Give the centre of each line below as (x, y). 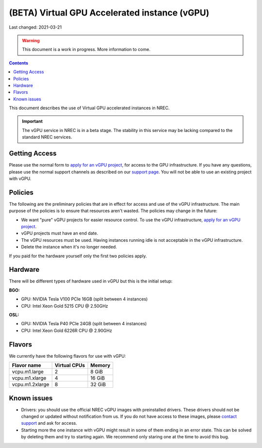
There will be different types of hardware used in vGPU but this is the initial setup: (91, 281)
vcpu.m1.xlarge (29, 378)
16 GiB (98, 378)
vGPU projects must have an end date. (60, 233)
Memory (100, 365)
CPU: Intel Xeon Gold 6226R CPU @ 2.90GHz (67, 331)
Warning (31, 40)
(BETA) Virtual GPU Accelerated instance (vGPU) (109, 13)
